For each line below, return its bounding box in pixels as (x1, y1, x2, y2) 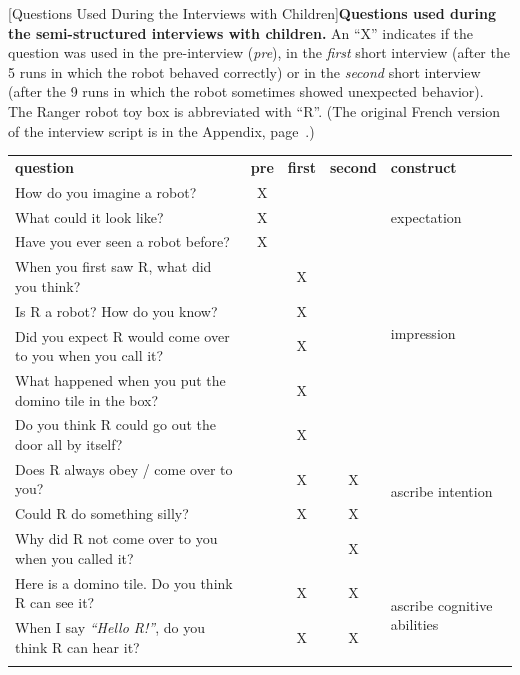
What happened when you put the (15, 370, 226, 390)
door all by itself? (15, 434, 123, 455)
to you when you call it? (15, 345, 164, 366)
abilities (390, 614, 439, 635)
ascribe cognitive (390, 594, 493, 615)
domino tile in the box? (15, 389, 159, 410)
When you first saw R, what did (15, 256, 212, 277)
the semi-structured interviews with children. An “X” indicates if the (8, 22, 474, 43)
